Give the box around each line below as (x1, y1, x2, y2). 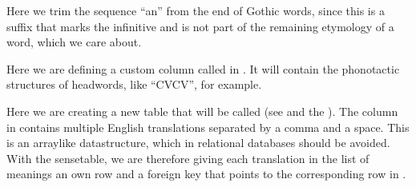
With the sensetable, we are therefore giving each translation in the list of (6, 149, 370, 166)
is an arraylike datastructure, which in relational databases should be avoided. (6, 134, 390, 151)
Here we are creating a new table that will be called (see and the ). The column (6, 102, 398, 119)
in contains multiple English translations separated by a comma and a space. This (6, 118, 410, 135)
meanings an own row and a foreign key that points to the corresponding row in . (6, 165, 406, 182)
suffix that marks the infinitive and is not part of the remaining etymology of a (6, 18, 394, 34)
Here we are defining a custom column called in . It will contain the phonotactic (6, 60, 400, 77)
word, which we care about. (6, 34, 142, 50)
